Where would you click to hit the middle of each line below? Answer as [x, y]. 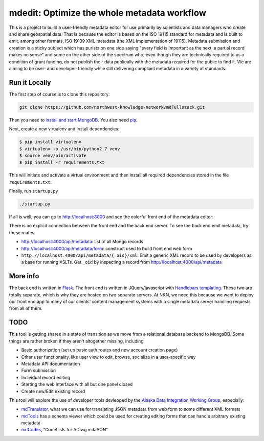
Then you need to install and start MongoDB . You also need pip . [73, 120]
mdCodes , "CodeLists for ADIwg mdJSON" [65, 430]
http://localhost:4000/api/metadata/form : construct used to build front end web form [107, 248]
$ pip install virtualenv [50, 142]
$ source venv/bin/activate [53, 155]
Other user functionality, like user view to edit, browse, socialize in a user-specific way [108, 357]
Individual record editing [46, 377]
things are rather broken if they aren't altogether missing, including [76, 341]
